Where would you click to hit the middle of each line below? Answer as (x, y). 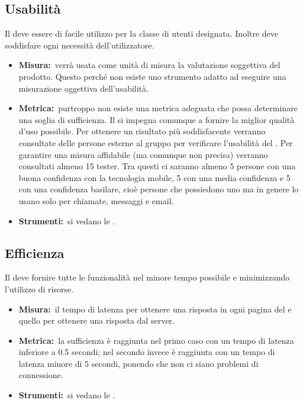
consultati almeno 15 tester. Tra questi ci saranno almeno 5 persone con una (157, 166)
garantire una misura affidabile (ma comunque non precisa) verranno (143, 154)
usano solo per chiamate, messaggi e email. (96, 200)
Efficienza (35, 252)
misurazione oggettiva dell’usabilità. (83, 88)
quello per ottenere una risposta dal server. (96, 320)
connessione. (41, 375)
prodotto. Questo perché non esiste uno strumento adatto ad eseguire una (152, 76)
